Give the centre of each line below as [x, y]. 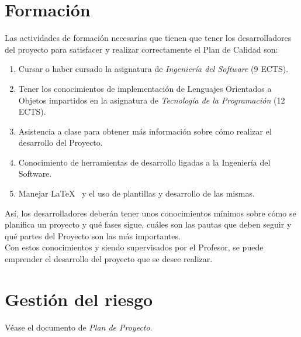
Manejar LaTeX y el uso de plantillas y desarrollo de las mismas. [136, 193]
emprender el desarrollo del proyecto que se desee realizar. [109, 259]
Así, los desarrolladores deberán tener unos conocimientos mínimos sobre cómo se [150, 213]
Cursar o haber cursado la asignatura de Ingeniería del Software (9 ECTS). [153, 69]
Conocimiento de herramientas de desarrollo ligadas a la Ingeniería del [144, 162]
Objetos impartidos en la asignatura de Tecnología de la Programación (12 [152, 100]
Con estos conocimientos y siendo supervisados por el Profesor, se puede [134, 247]
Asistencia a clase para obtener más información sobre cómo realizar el [145, 131]
